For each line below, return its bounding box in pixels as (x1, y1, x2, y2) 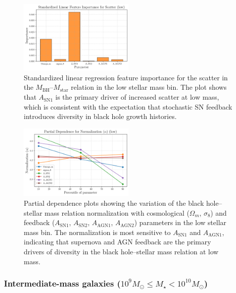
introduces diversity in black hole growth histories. (24, 111, 177, 121)
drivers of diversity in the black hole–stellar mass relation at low (24, 246, 219, 257)
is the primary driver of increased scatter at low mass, (55, 92, 219, 102)
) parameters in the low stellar (134, 217, 227, 228)
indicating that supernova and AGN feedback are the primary (24, 236, 211, 247)
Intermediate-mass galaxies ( (4, 277, 121, 290)
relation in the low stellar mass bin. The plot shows (71, 82, 227, 92)
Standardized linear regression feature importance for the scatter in (24, 72, 228, 82)
